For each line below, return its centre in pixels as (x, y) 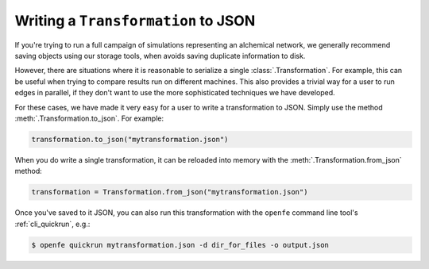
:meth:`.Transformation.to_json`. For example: (89, 118)
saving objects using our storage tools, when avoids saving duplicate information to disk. (160, 56)
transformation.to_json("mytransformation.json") (130, 139)
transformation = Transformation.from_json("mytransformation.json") (170, 192)
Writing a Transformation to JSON (135, 21)
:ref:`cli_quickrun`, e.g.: (52, 224)
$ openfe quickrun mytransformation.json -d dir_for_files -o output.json (180, 245)
